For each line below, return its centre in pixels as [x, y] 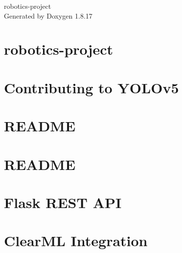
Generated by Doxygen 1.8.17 [48, 15]
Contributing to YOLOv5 [91, 87]
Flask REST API [63, 202]
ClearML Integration [76, 241]
